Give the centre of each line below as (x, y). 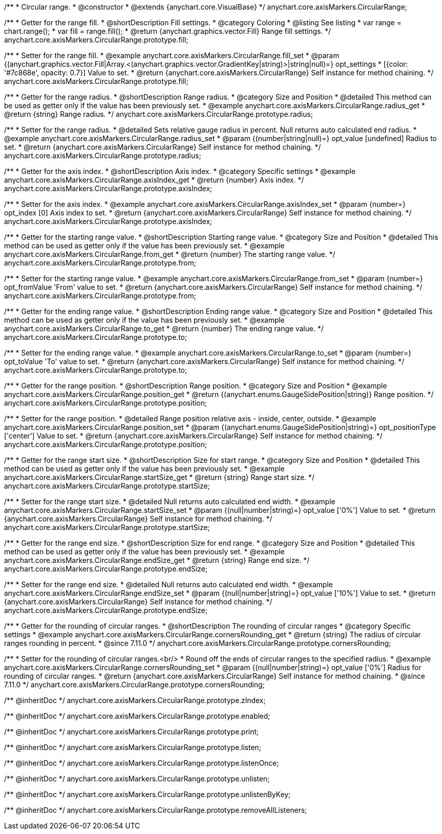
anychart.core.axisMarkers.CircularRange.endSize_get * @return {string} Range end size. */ (157, 560)
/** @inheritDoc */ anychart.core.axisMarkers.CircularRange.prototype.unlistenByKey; (148, 794)
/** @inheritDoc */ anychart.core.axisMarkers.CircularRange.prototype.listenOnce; (141, 763)
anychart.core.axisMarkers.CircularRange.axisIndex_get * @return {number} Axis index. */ (154, 180)
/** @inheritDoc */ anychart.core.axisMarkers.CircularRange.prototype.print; (132, 732)
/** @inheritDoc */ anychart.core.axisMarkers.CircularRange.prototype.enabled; (137, 716)
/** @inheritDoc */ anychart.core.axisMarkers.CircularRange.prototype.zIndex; (135, 700)
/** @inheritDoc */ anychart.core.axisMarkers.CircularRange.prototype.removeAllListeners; (156, 810)
